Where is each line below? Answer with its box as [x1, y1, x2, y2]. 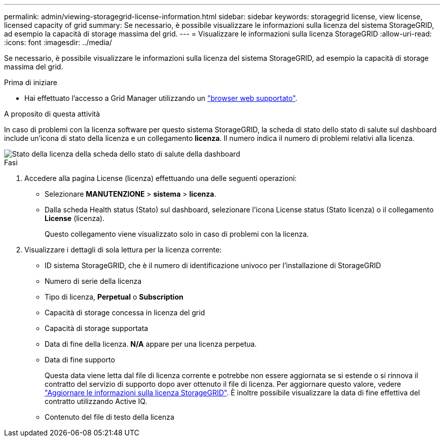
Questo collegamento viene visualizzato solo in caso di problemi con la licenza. [45, 230, 309, 238]
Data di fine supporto [45, 355, 115, 364]
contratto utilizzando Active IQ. [45, 397, 147, 406]
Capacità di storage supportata [45, 324, 149, 333]
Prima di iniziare [4, 78, 57, 87]
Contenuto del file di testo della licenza [45, 413, 174, 421]
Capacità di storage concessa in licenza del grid [45, 308, 205, 317]
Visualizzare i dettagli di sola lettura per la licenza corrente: [24, 245, 222, 254]
